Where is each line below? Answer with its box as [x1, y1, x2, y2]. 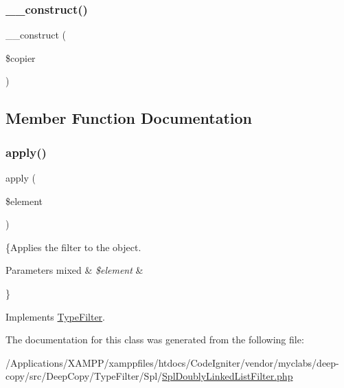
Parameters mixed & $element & [5, 263, 144, 277]
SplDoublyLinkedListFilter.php [162, 369, 293, 383]
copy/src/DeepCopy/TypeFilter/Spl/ [5, 369, 163, 383]
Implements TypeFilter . [5, 309, 105, 323]
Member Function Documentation [5, 107, 253, 129]
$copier [5, 50, 36, 65]
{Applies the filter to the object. [5, 239, 141, 254]
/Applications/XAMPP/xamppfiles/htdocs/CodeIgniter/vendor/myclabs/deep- [5, 355, 339, 369]
